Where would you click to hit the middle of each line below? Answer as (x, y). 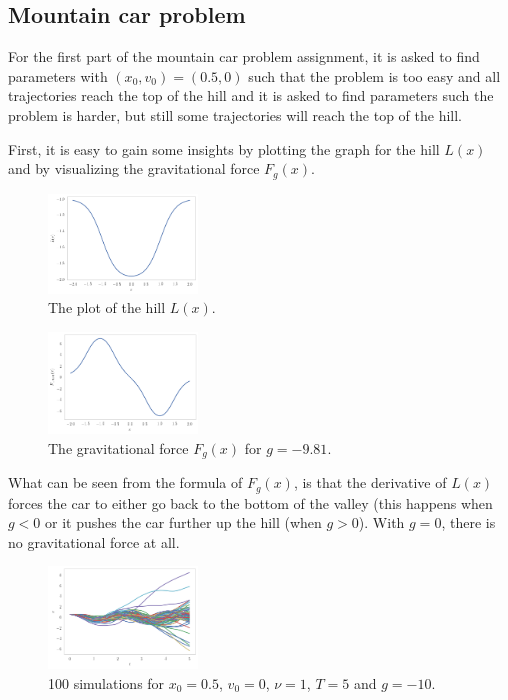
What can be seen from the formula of (125, 482)
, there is (468, 522)
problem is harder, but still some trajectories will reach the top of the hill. (235, 114)
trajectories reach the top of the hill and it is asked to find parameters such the (251, 95)
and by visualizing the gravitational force (134, 168)
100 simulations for (106, 682)
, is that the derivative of (370, 482)
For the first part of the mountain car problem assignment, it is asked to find (244, 56)
